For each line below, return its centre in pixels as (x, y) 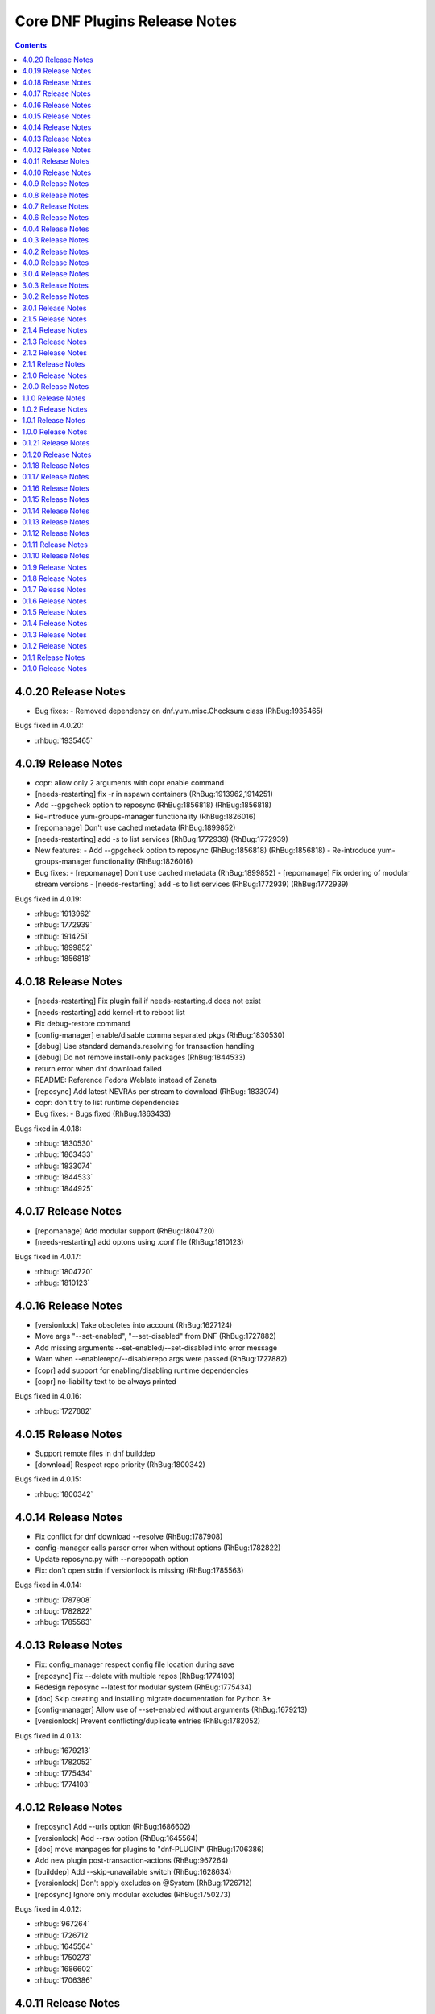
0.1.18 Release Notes (56, 466)
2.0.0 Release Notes (56, 387)
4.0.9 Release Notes (56, 184)
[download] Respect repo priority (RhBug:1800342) (120, 1465)
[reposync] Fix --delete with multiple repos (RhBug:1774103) (135, 1676)
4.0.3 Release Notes (55, 240)
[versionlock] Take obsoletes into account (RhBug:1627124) (134, 1325)
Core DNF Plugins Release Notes (126, 21)
